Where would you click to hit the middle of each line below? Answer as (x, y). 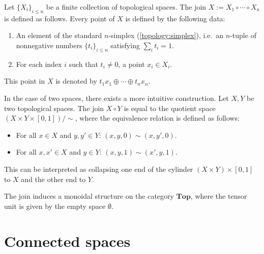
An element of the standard (59, 35)
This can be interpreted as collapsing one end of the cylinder (99, 169)
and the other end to (53, 179)
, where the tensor (219, 196)
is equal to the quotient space (170, 108)
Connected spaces (67, 241)
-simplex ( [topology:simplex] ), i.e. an (166, 35)
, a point (131, 64)
